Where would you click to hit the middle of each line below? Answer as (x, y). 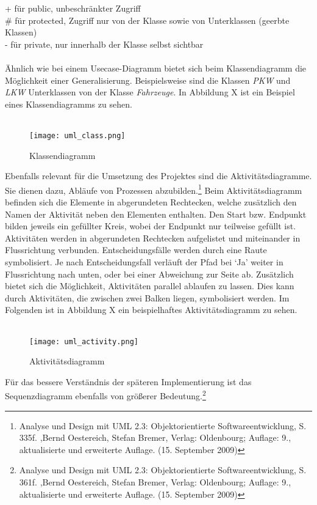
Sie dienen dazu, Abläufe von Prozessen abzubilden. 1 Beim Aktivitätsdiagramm (154, 189)
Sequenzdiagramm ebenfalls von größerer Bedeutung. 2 (105, 395)
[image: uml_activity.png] (84, 341)
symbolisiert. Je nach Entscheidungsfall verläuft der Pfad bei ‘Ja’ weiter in (144, 262)
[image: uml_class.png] (77, 135)
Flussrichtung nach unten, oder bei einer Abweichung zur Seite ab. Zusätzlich (149, 274)
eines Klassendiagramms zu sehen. (69, 104)
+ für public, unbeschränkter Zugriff (73, 8)
